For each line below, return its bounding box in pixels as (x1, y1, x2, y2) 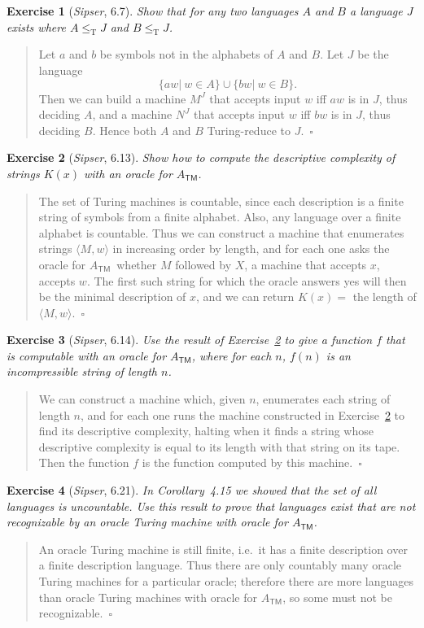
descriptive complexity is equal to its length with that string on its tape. (38, 438, 400, 455)
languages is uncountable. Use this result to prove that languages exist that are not (7, 497, 416, 514)
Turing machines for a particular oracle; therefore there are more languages (38, 573, 414, 590)
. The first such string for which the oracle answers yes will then (86, 272, 407, 289)
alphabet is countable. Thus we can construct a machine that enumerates (38, 224, 404, 241)
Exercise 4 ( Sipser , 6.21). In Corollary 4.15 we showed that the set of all (7, 482, 377, 499)
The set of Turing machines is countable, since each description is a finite (38, 192, 404, 209)
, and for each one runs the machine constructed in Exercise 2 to (81, 406, 405, 423)
